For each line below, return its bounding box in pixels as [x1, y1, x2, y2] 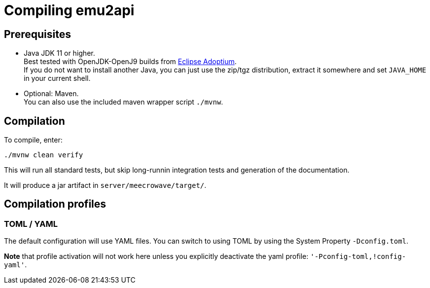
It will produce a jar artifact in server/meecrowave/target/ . [4, 181, 207, 190]
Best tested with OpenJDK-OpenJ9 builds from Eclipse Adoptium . [24, 57, 237, 66]
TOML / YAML [4, 218, 58, 229]
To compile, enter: [4, 136, 63, 144]
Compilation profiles [4, 198, 107, 211]
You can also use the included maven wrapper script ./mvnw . [24, 98, 223, 107]
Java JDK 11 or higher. [24, 49, 95, 58]
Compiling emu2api [4, 2, 135, 19]
